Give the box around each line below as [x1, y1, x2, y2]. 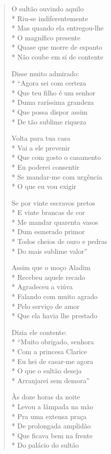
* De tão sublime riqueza [11, 116, 87, 126]
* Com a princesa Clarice [11, 346, 87, 356]
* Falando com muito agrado [11, 291, 98, 302]
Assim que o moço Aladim [11, 262, 90, 272]
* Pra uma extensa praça [11, 411, 87, 421]
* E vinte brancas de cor [11, 207, 85, 217]
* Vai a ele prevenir [11, 142, 70, 152]
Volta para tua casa [11, 133, 70, 143]
